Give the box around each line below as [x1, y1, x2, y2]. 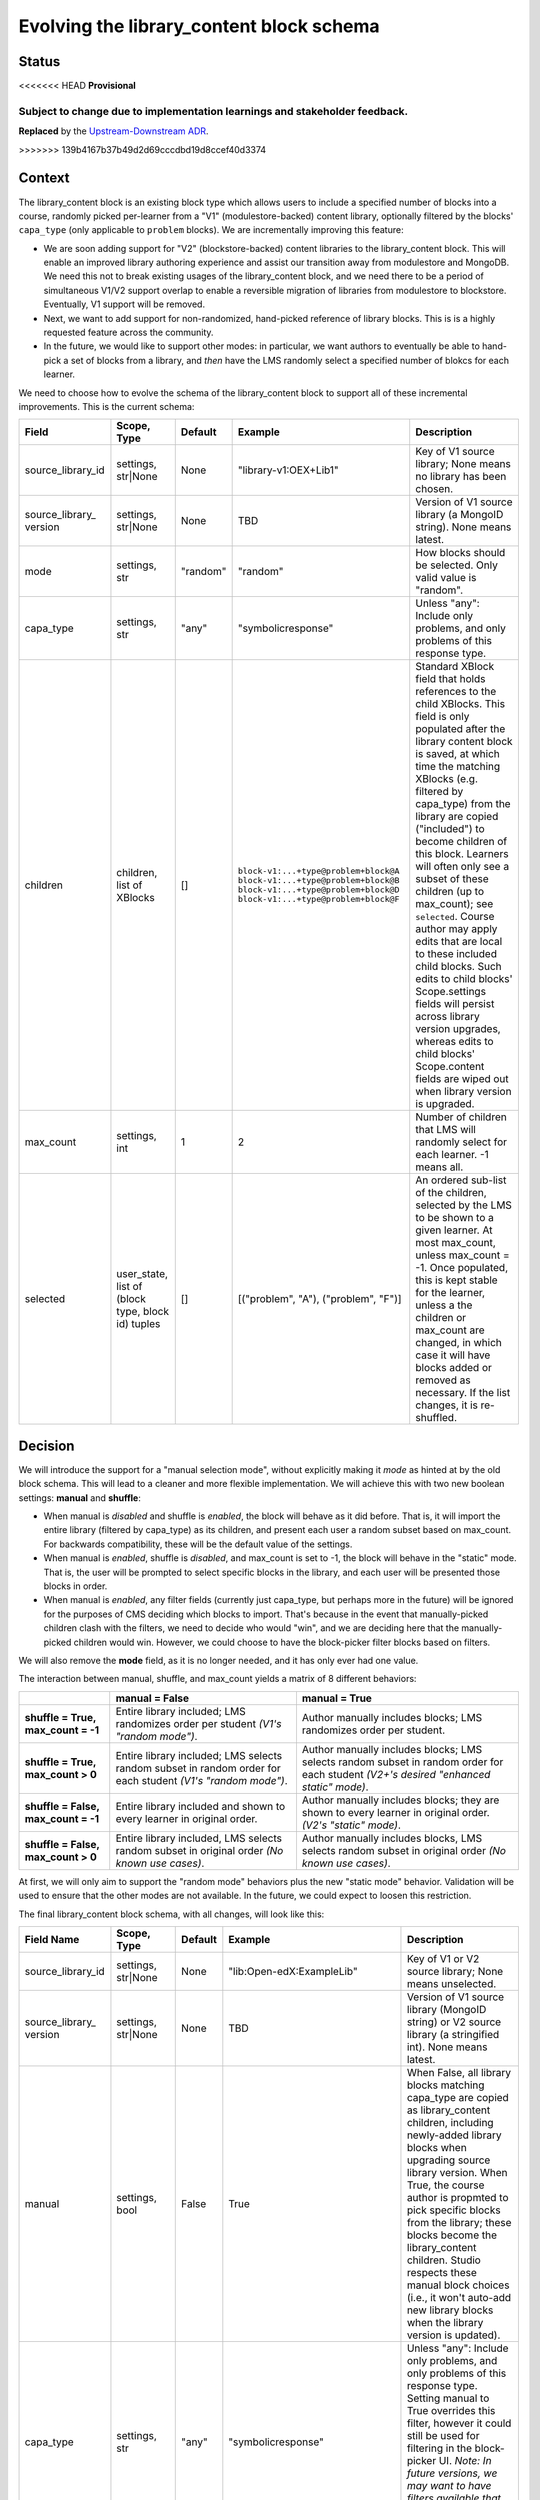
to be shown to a [415, 1211, 495, 1225]
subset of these [415, 872, 489, 886]
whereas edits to [415, 1035, 494, 1049]
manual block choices [406, 2278, 510, 2292]
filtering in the [406, 2441, 473, 2455]
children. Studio [406, 2253, 482, 2267]
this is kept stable [415, 1273, 499, 1287]
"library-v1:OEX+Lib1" [237, 463, 339, 477]
